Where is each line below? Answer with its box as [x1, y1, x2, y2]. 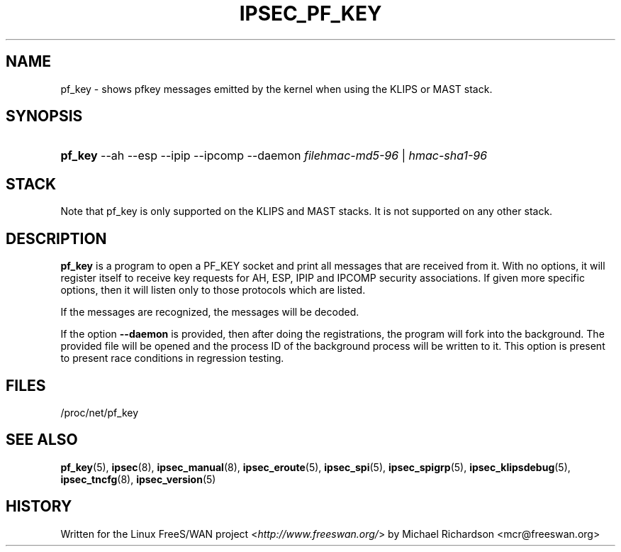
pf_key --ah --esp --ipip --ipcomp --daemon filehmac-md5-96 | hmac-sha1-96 [60, 148, 488, 163]
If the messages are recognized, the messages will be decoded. [60, 306, 359, 319]
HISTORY [6, 497, 72, 516]
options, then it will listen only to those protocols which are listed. [60, 284, 366, 297]
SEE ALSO [6, 431, 78, 449]
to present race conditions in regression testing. [60, 352, 284, 365]
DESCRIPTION [6, 229, 107, 248]
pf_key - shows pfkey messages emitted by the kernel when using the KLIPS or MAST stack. [60, 82, 493, 95]
